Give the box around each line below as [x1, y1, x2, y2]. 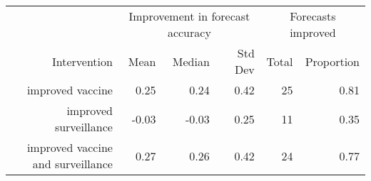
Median [172, 53, 210, 70]
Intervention [51, 53, 113, 70]
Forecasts [290, 8, 336, 24]
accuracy [167, 24, 211, 40]
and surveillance [32, 155, 113, 172]
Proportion [305, 53, 360, 70]
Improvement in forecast [128, 8, 250, 24]
